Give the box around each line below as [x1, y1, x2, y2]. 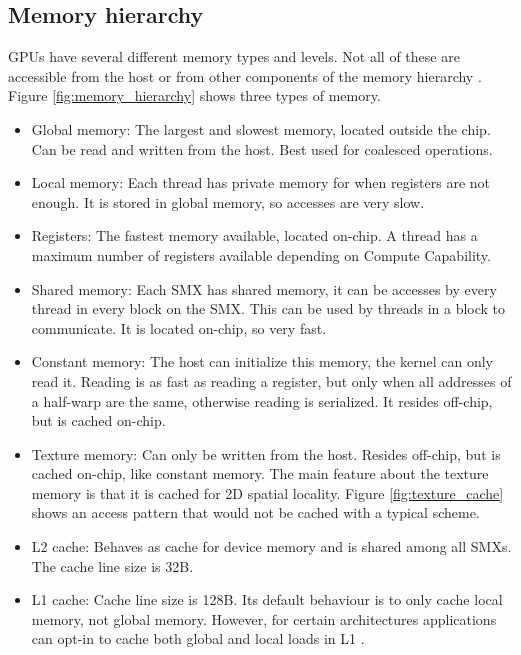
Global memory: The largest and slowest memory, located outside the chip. [31, 118, 491, 139]
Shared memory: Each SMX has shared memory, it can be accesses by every [31, 278, 497, 299]
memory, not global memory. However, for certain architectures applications [31, 608, 497, 629]
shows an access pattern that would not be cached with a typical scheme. [31, 502, 480, 523]
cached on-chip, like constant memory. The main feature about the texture [31, 463, 489, 484]
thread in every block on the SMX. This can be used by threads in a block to [31, 298, 506, 319]
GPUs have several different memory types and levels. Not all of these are [8, 46, 460, 67]
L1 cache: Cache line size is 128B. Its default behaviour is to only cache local [31, 589, 503, 610]
